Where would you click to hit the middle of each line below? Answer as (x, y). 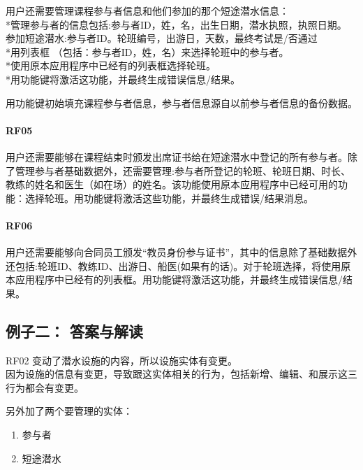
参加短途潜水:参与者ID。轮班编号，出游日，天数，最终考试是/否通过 (162, 38)
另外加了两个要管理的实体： (69, 411)
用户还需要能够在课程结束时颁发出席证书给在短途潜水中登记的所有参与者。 (177, 156)
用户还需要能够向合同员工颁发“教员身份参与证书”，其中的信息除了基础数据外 (181, 252)
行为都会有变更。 (45, 387)
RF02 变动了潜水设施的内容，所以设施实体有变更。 (122, 360)
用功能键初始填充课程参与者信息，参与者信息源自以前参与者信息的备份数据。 (181, 102)
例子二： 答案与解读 (75, 330)
